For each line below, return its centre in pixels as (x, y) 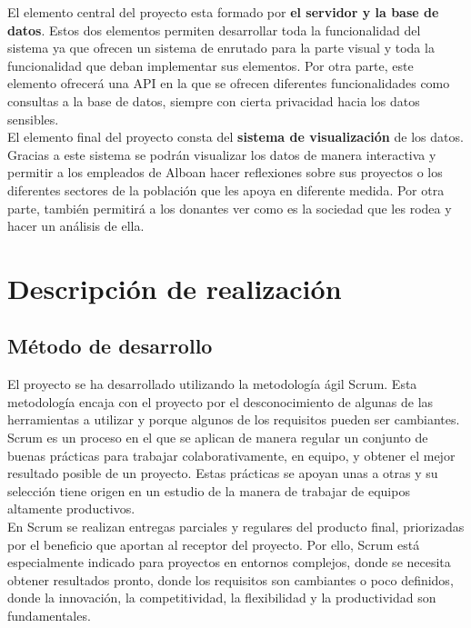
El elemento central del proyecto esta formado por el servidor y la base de (223, 12)
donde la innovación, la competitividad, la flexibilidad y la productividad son (222, 598)
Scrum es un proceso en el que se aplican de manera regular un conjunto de (218, 438)
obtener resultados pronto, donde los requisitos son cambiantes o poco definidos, (230, 579)
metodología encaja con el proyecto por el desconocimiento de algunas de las (220, 401)
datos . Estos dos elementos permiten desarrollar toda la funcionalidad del (214, 30)
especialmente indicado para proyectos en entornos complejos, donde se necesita (229, 562)
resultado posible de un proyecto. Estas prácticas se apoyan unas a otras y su (223, 473)
